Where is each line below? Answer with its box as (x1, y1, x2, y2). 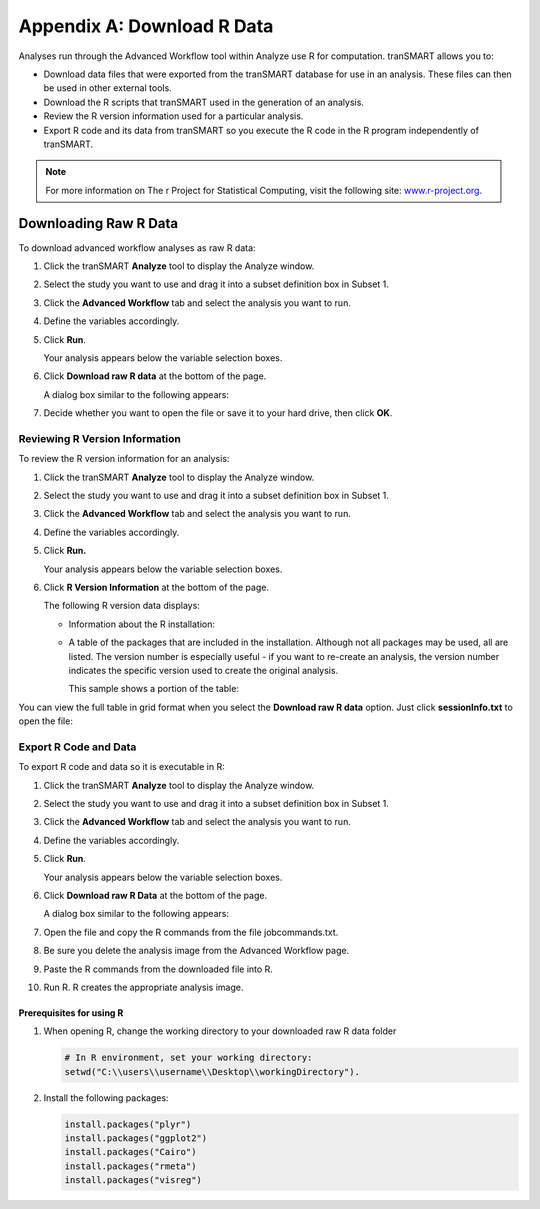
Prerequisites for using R (18, 1006, 124, 1019)
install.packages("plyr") (64, 1118, 192, 1130)
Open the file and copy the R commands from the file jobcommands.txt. (43, 926, 339, 938)
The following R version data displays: (43, 600, 200, 612)
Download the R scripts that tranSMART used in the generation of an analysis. (43, 96, 365, 108)
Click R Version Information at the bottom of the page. (43, 581, 270, 593)
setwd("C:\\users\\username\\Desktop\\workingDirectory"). (64, 1066, 360, 1077)
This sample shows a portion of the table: (68, 683, 240, 695)
